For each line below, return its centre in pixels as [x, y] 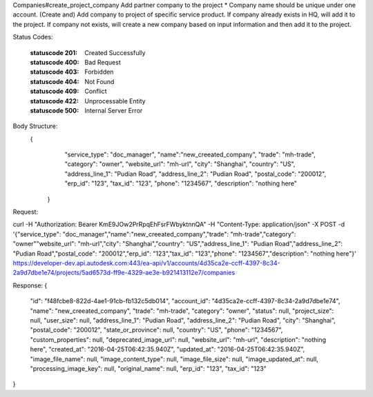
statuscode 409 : [55, 91]
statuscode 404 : [55, 81]
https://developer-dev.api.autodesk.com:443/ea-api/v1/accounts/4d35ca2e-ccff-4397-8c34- [146, 263]
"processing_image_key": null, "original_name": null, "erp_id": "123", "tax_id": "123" [149, 368]
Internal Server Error [114, 110]
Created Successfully [115, 52]
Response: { [30, 285]
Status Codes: [33, 37]
